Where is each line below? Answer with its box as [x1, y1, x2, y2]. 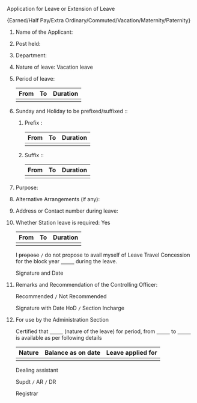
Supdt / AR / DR [15, 378, 56, 385]
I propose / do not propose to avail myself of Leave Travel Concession [15, 251, 190, 258]
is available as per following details [15, 334, 102, 341]
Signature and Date [15, 269, 64, 276]
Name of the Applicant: [15, 28, 73, 36]
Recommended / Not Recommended [15, 293, 107, 300]
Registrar [15, 390, 38, 397]
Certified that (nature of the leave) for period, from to [15, 328, 177, 335]
